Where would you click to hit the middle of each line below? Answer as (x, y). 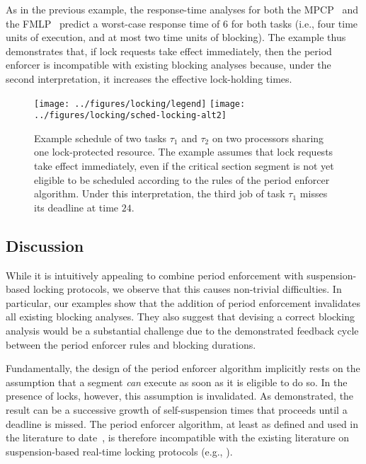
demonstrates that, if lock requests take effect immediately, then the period (169, 51)
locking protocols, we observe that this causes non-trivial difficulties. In (187, 289)
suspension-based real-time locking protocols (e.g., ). (119, 451)
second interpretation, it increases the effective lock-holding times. (149, 78)
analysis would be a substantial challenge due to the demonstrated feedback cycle (182, 331)
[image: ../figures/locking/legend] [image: (140, 104)
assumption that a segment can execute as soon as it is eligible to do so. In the (177, 382)
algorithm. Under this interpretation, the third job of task (160, 193)
